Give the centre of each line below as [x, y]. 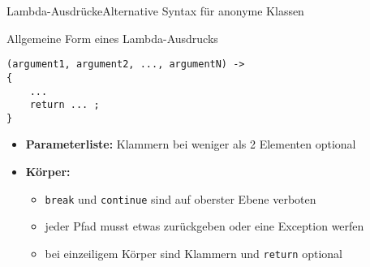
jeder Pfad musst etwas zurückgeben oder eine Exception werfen [204, 226]
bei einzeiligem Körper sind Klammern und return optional [194, 253]
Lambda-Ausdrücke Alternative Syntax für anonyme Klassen [155, 11]
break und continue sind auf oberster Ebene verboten [181, 198]
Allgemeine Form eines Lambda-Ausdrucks [112, 38]
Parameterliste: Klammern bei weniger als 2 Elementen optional [191, 144]
